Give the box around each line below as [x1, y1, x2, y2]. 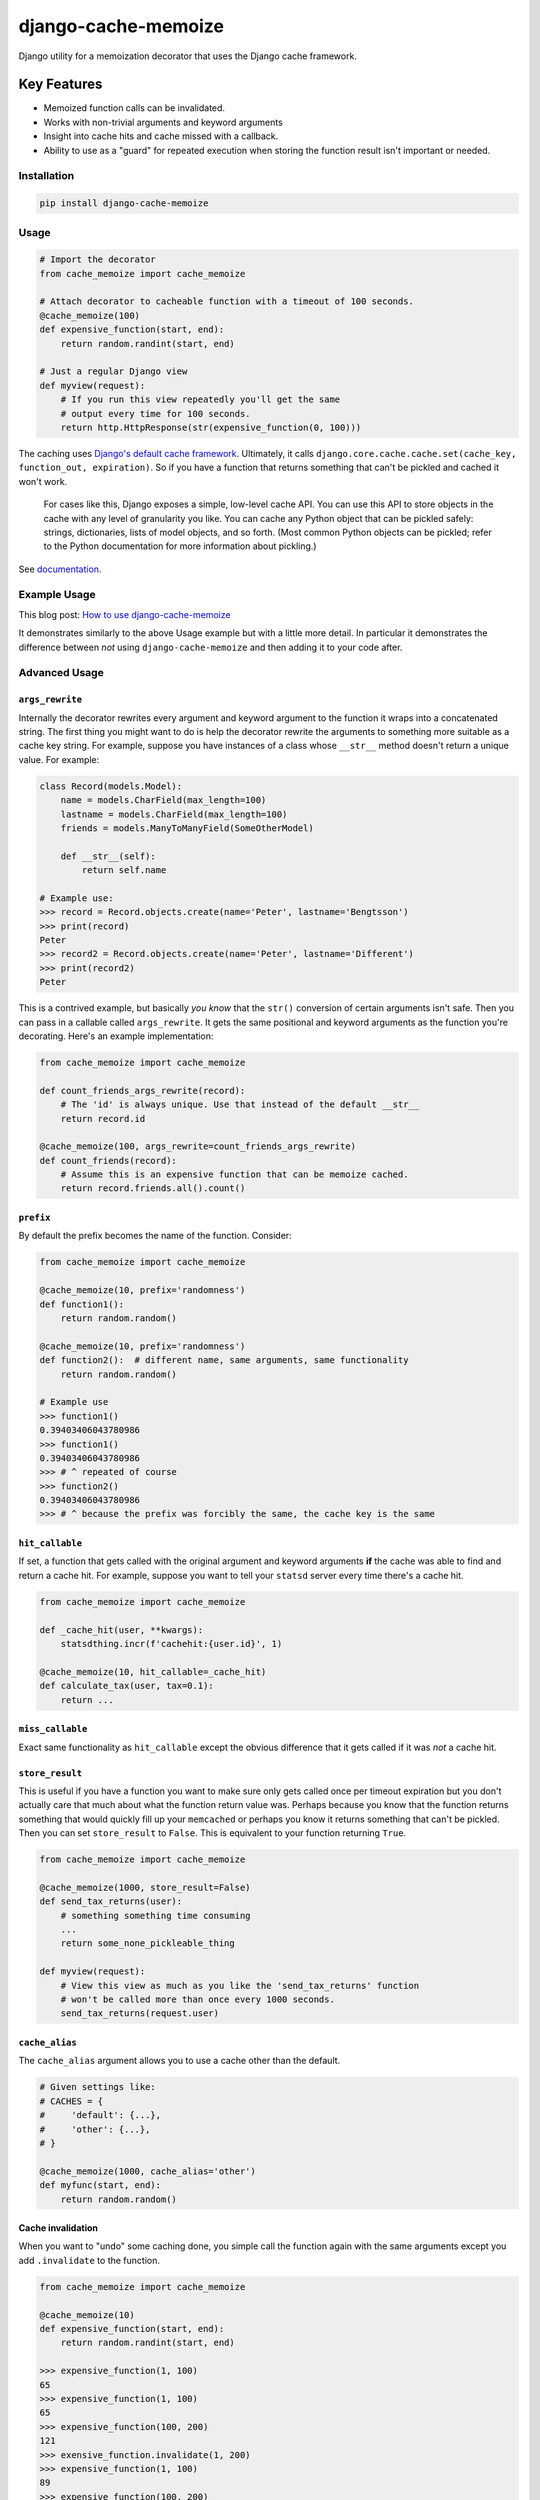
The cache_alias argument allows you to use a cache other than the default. [18, 2055, 341, 2067]
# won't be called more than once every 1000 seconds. [60, 1994, 335, 2005]
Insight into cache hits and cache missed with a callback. [43, 130, 279, 142]
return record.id [60, 1113, 146, 1124]
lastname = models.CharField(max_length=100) [60, 808, 288, 820]
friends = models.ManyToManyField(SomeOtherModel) [60, 822, 314, 834]
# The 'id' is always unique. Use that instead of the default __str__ [60, 1099, 420, 1110]
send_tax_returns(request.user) [60, 2008, 220, 2019]
